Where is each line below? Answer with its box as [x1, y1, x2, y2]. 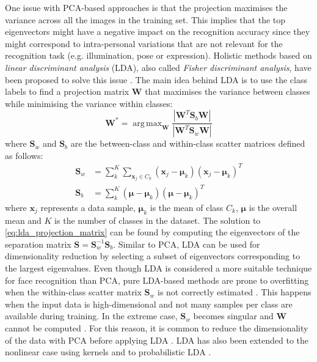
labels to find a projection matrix [5, 85, 129, 98]
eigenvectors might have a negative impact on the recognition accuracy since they [5, 25, 310, 38]
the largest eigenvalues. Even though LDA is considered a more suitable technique [5, 262, 312, 275]
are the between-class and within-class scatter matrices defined [70, 137, 305, 150]
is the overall [249, 201, 297, 213]
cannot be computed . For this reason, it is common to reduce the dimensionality [5, 322, 308, 334]
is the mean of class [150, 201, 224, 213]
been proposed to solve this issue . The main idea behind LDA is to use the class [5, 73, 307, 86]
